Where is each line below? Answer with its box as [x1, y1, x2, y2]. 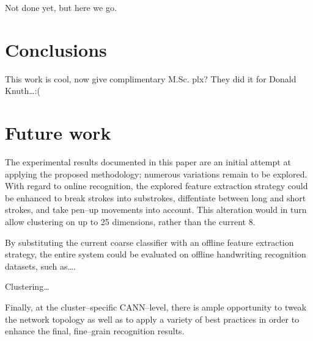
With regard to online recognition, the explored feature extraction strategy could [5, 179, 308, 192]
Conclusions [5, 37, 107, 62]
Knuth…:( [5, 84, 41, 97]
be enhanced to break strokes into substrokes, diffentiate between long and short [5, 191, 306, 204]
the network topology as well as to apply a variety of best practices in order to [5, 312, 300, 325]
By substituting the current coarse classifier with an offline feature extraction [5, 235, 294, 248]
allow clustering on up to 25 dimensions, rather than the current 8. [5, 215, 256, 228]
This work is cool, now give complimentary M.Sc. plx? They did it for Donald [5, 72, 296, 85]
